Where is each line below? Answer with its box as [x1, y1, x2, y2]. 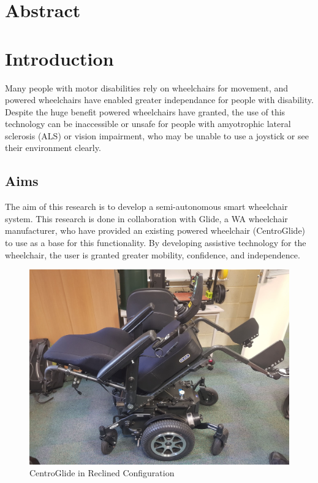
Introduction [5, 45, 114, 71]
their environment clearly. [5, 141, 101, 154]
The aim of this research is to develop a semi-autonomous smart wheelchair [5, 200, 288, 213]
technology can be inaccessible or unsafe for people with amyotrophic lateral [5, 117, 291, 130]
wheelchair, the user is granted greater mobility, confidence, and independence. [5, 248, 300, 261]
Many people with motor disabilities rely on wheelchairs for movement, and [5, 81, 288, 94]
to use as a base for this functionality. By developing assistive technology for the [5, 236, 306, 249]
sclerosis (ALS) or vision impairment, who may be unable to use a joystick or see [5, 129, 309, 142]
